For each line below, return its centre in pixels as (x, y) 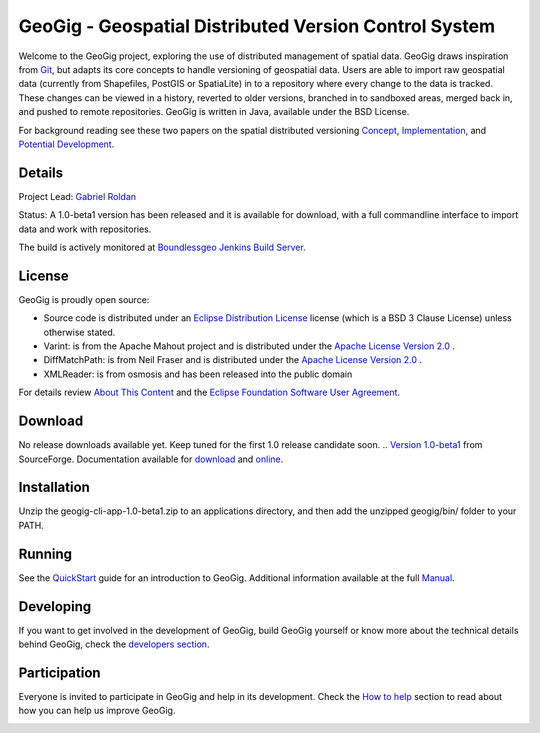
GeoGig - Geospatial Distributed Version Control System (256, 26)
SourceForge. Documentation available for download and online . (151, 459)
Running (45, 553)
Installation (54, 487)
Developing (55, 606)
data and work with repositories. (85, 229)
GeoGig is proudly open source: (84, 299)
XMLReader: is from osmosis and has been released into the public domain (198, 374)
